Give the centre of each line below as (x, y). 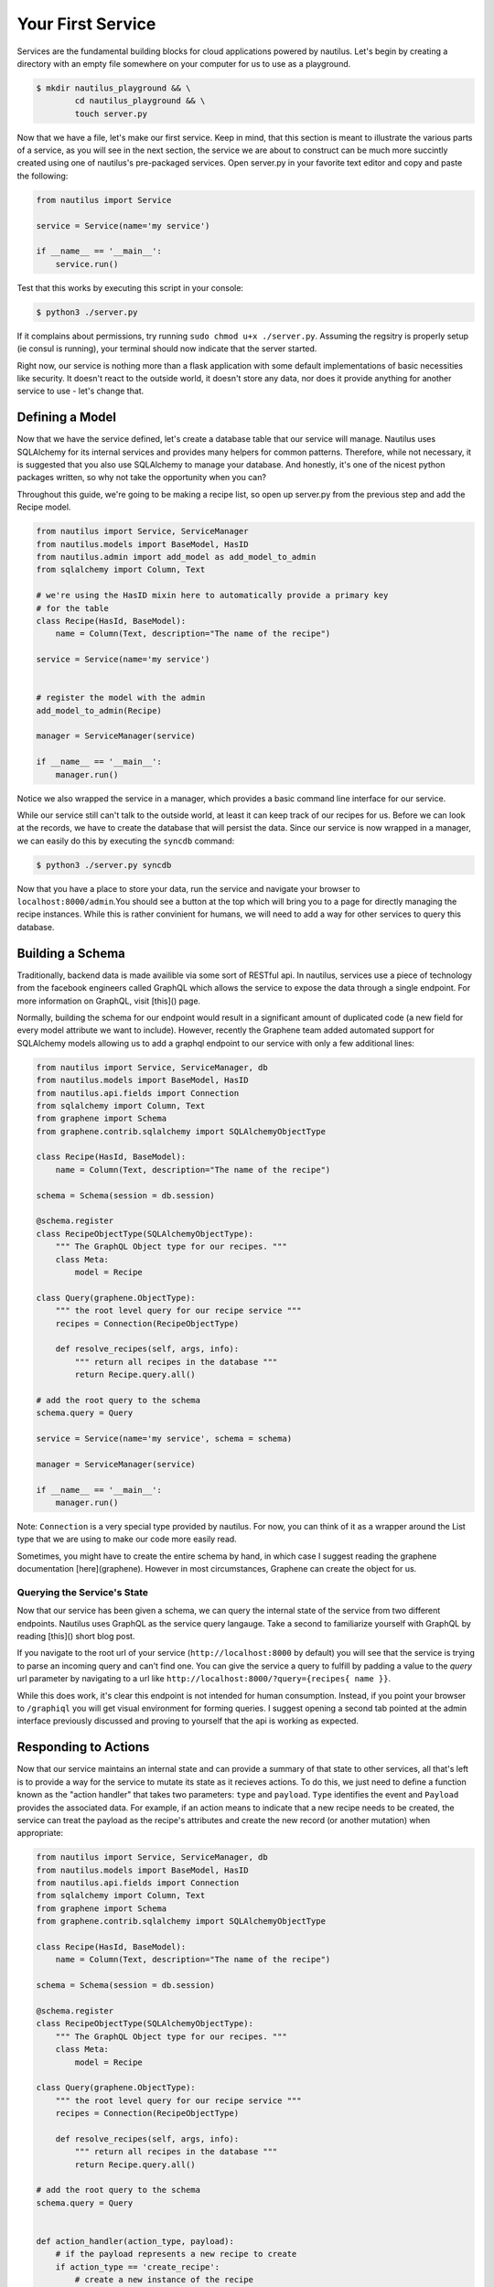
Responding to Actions (83, 1747)
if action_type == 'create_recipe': (137, 2267)
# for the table (73, 608)
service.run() (87, 264)
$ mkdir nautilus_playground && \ (113, 88)
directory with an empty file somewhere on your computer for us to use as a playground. (184, 63)
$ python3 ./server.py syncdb (104, 865)
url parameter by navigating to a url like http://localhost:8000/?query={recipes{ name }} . (204, 1679)
